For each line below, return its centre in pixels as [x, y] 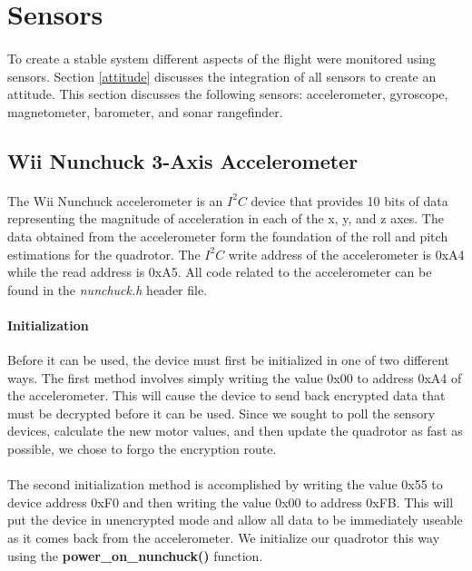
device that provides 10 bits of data [349, 200]
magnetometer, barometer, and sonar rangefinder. [145, 111]
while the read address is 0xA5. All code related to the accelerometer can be [220, 272]
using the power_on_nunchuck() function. [135, 555]
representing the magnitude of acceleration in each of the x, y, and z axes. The [226, 218]
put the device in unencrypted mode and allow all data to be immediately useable [235, 520]
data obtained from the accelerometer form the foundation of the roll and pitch [228, 236]
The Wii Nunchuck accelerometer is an [115, 200]
